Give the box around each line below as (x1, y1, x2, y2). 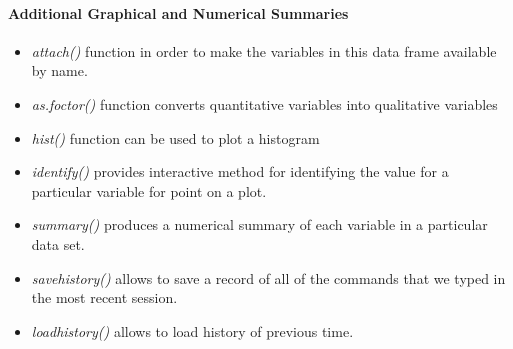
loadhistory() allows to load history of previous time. (31, 320, 354, 341)
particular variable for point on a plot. (31, 180, 267, 201)
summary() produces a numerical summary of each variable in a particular (31, 214, 488, 235)
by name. (31, 60, 88, 81)
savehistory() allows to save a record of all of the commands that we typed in (31, 267, 506, 288)
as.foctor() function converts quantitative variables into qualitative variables (31, 93, 498, 114)
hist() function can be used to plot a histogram (31, 127, 320, 148)
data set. (31, 233, 85, 254)
